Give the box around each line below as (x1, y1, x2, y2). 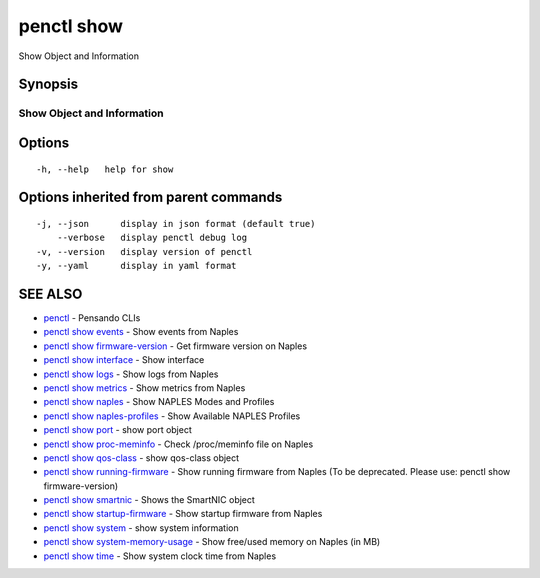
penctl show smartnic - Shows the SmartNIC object (43, 494, 255, 506)
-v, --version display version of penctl (36, 246, 253, 257)
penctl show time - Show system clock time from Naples (43, 550, 277, 562)
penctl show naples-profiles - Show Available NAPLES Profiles (43, 410, 301, 422)
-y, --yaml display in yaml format (36, 260, 237, 272)
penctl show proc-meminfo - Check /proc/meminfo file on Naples (43, 438, 314, 450)
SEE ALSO (18, 285, 83, 302)
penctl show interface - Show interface (43, 354, 205, 366)
